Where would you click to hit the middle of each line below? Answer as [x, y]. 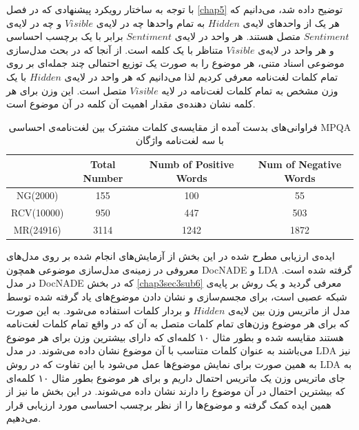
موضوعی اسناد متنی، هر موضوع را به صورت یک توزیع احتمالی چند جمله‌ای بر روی [175, 63]
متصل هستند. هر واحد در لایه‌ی [238, 36]
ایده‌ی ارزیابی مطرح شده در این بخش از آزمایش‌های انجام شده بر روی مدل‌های [171, 256]
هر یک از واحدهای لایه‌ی [291, 22]
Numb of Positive [192, 164]
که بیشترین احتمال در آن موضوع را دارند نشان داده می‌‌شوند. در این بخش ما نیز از [176, 391]
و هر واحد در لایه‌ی [296, 49]
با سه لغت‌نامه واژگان [180, 140]
